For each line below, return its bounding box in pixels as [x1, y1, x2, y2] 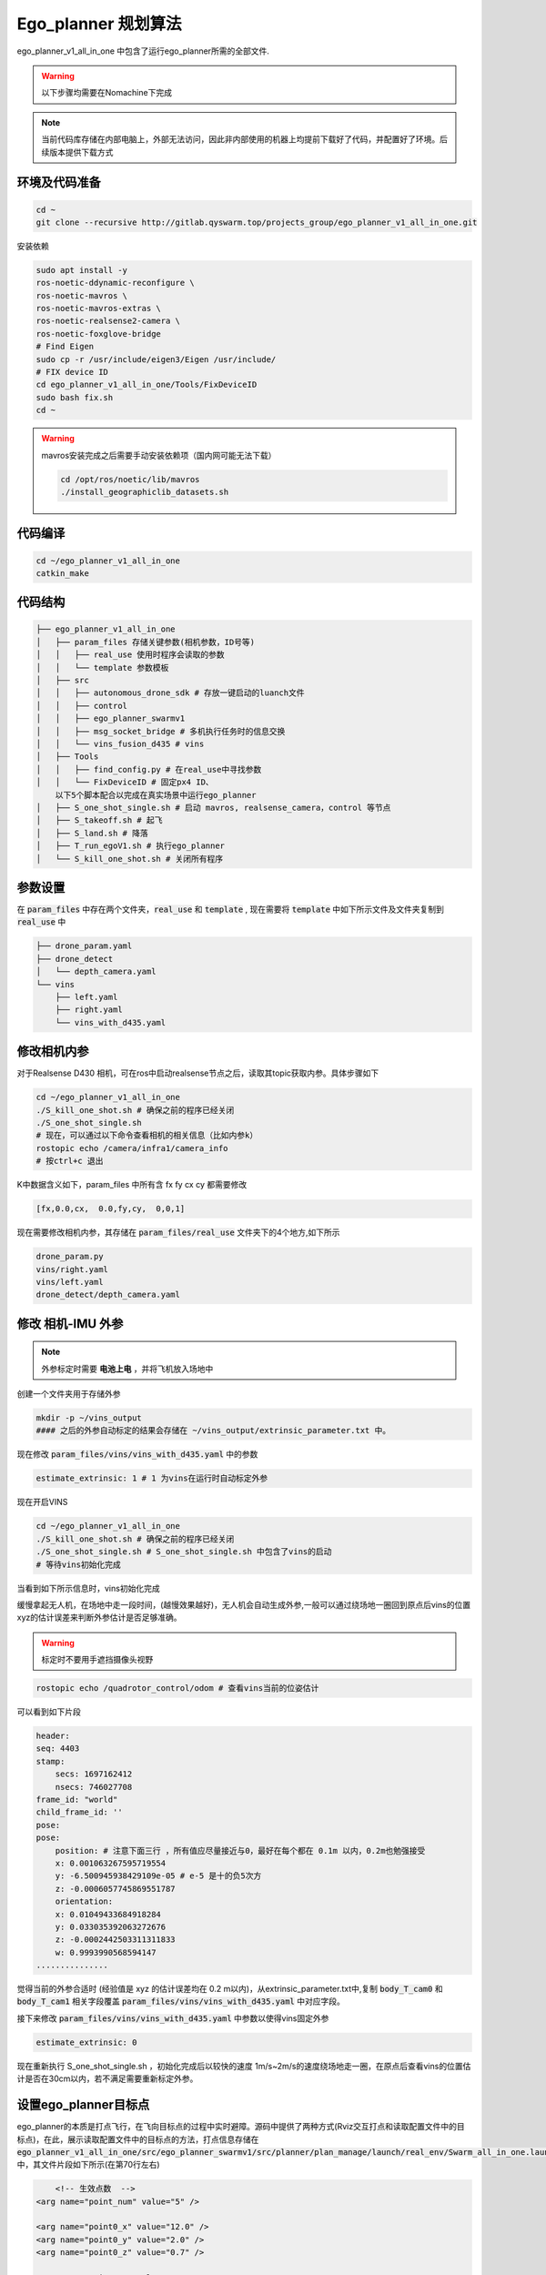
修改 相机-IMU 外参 [16, 1316, 124, 1331]
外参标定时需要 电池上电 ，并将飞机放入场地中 [41, 1363, 214, 1374]
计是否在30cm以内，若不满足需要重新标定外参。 [16, 2073, 198, 2084]
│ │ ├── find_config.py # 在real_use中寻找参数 [35, 764, 262, 774]
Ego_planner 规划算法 [16, 14, 182, 34]
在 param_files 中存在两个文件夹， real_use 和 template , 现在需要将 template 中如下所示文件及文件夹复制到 [16, 904, 445, 915]
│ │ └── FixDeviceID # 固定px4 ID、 [35, 777, 214, 787]
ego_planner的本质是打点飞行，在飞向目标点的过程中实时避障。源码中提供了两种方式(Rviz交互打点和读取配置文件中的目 [16, 2121, 465, 2132]
